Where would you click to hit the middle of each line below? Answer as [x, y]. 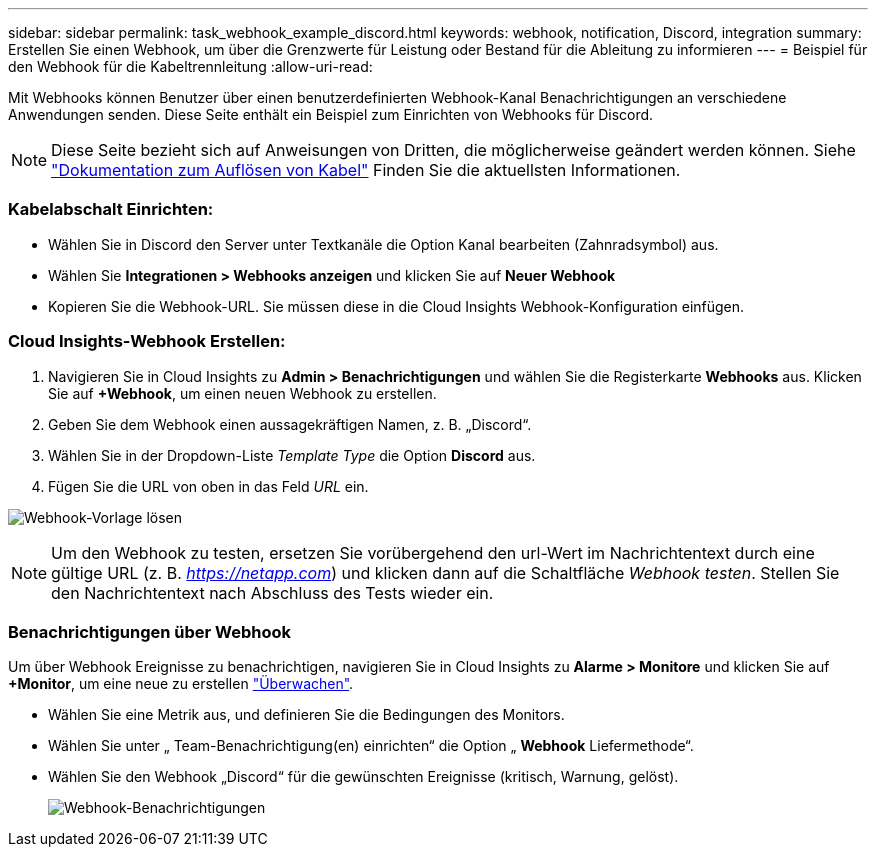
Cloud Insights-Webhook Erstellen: [147, 341]
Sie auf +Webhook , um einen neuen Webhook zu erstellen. [242, 393]
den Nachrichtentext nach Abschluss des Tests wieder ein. [272, 592]
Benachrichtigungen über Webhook [150, 631]
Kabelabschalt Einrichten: [111, 209]
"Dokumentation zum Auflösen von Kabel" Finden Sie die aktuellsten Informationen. [366, 170]
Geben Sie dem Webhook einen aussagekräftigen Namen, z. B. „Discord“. [290, 424]
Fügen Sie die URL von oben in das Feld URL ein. [208, 486]
